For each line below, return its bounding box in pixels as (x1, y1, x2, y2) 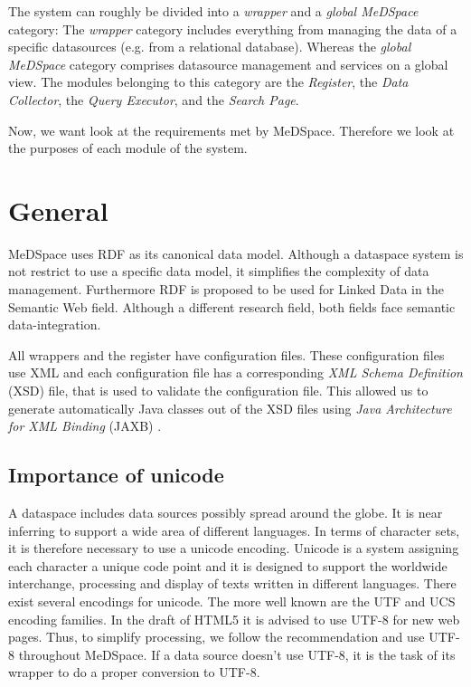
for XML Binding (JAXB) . (8, 416, 162, 435)
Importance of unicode (8, 461, 224, 489)
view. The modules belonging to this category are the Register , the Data (8, 72, 409, 91)
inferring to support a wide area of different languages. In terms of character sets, (8, 520, 460, 539)
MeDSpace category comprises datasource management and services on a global (8, 54, 448, 73)
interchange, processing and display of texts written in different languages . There (8, 574, 457, 593)
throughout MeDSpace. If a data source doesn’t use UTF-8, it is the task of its (18, 644, 456, 663)
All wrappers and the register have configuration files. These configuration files (8, 345, 445, 364)
